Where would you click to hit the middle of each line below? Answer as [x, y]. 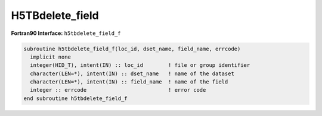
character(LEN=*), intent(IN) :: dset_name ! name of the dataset [132, 73]
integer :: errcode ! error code [118, 90]
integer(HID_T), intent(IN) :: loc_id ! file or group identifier [140, 65]
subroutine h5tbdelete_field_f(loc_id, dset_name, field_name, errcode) [132, 49]
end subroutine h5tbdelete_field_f [75, 98]
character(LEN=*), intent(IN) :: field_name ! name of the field [129, 82]
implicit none [51, 57]
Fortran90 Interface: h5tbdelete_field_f [66, 33]
